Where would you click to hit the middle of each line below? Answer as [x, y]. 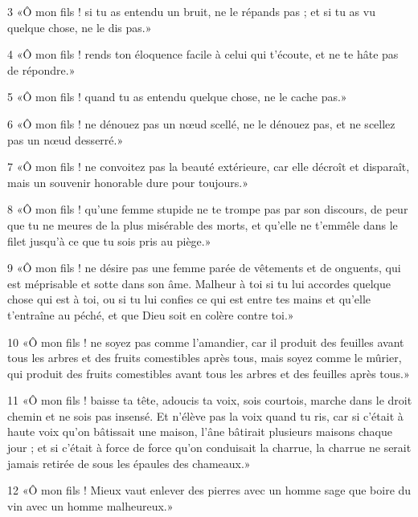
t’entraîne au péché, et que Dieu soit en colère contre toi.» [151, 314]
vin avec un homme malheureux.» [90, 505]
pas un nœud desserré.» [66, 139]
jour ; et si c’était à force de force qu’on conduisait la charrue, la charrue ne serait [209, 448]
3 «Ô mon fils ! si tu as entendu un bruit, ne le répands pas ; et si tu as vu [191, 11]
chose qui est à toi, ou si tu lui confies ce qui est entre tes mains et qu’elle [189, 299]
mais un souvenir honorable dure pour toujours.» [128, 182]
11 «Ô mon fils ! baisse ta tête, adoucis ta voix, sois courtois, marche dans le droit [210, 400]
